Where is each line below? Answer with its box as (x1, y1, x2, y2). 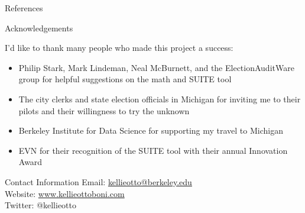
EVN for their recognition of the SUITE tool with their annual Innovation (18, 144, 288, 156)
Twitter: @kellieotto (5, 199, 76, 211)
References (5, 2, 43, 14)
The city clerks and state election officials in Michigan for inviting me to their (18, 92, 301, 105)
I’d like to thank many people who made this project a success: (5, 41, 233, 54)
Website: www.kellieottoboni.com (5, 187, 125, 199)
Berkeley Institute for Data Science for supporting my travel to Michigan (18, 124, 283, 137)
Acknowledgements (5, 21, 73, 34)
